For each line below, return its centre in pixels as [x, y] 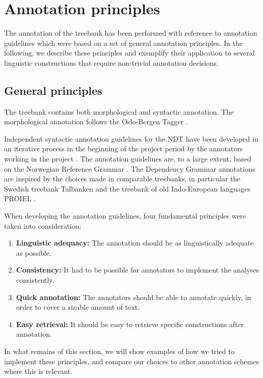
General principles [53, 90]
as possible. [34, 252]
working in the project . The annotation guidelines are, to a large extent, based [128, 159]
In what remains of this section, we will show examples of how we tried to [120, 351]
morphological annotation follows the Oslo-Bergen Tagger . [96, 121]
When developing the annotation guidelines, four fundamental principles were [125, 216]
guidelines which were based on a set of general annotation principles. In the [123, 43]
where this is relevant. [38, 371]
